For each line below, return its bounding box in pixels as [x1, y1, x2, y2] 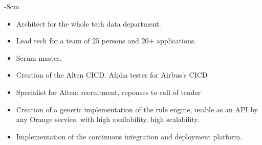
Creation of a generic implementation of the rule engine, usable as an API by [16, 104, 258, 114]
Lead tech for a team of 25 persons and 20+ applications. [16, 35, 196, 46]
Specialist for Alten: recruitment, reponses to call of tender [16, 86, 201, 97]
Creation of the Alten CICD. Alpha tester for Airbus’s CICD [16, 69, 208, 80]
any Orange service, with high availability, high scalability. [16, 114, 200, 125]
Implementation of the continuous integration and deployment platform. [16, 131, 242, 141]
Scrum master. [16, 52, 62, 63]
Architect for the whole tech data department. [16, 18, 161, 29]
